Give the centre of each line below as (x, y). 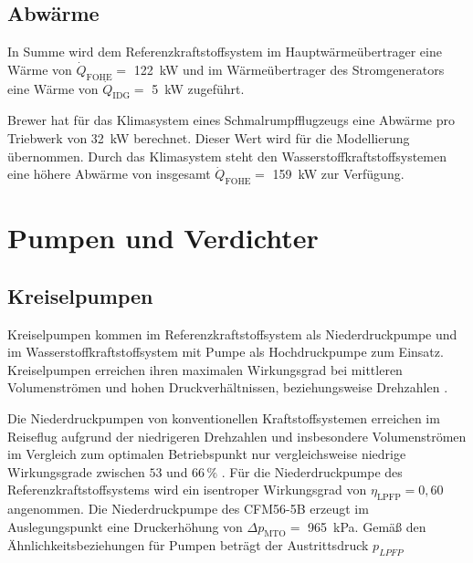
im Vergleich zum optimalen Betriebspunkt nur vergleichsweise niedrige (207, 454)
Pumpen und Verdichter (163, 238)
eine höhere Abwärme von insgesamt (109, 174)
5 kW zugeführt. (198, 88)
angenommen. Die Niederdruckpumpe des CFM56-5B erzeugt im (188, 509)
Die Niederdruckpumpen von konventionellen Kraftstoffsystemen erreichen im (224, 417)
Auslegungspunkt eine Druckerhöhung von (125, 526)
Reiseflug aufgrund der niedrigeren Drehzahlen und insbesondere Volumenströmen (237, 436)
